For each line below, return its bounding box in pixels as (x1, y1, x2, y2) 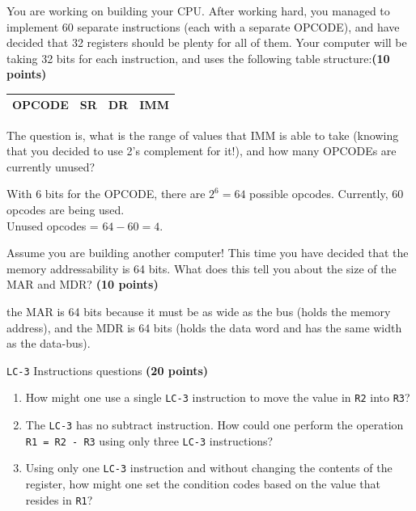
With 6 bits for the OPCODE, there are (6, 185, 206, 202)
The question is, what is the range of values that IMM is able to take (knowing (6, 126, 399, 143)
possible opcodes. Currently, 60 (249, 185, 404, 202)
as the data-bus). (6, 335, 91, 352)
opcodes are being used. (6, 201, 125, 217)
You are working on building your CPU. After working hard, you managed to (6, 2, 390, 19)
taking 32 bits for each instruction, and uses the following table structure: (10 (6, 49, 390, 66)
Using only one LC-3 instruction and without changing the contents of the (25, 459, 393, 476)
